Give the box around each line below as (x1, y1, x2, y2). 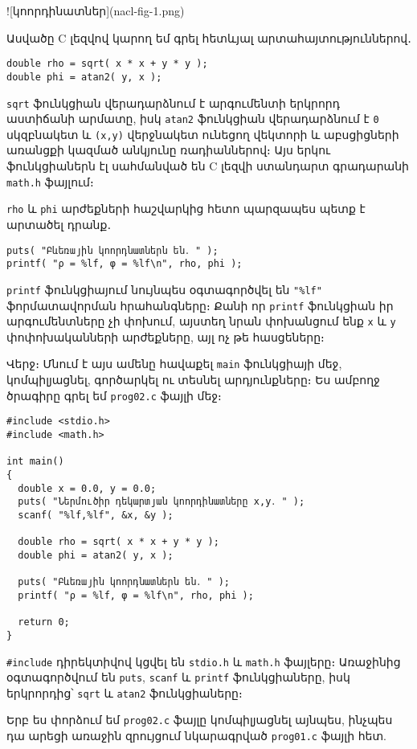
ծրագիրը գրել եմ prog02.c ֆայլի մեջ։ (6, 387, 222, 403)
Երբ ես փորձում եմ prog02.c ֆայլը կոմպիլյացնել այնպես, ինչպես (6, 711, 393, 728)
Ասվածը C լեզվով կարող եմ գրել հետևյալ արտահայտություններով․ (6, 29, 411, 46)
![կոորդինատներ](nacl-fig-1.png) (6, 2, 185, 18)
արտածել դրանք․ (6, 215, 112, 232)
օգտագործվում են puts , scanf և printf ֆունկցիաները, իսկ (6, 669, 350, 686)
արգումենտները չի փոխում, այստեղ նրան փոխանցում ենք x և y (6, 313, 396, 329)
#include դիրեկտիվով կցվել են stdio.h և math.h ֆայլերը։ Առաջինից (6, 653, 401, 669)
